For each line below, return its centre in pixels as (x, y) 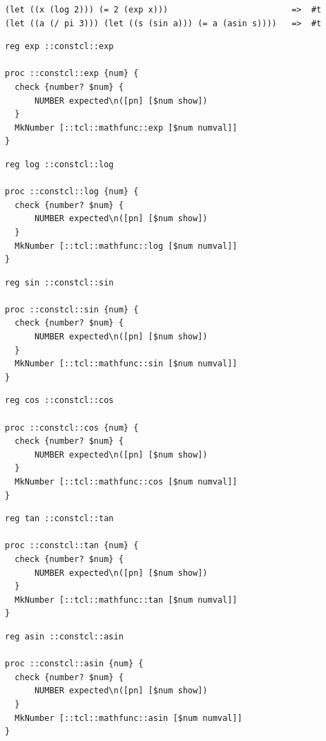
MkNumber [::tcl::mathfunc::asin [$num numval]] (128, 718)
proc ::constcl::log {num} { (72, 192)
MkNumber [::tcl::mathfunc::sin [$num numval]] (126, 364)
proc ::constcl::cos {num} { (72, 428)
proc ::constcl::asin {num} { (74, 664)
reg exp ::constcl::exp (59, 47)
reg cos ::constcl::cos (59, 401)
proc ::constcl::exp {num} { (72, 74)
